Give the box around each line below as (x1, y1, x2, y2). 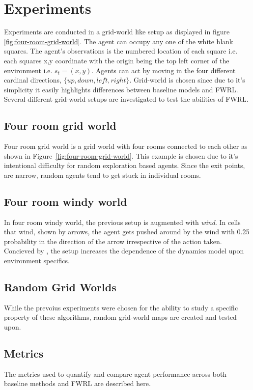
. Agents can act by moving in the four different (91, 65, 236, 75)
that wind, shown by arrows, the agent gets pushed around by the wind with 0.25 (4, 226, 250, 237)
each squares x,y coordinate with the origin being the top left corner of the (4, 55, 229, 65)
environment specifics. (4, 255, 70, 266)
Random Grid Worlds (4, 279, 116, 295)
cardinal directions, (4, 75, 61, 85)
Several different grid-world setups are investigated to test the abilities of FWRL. (4, 94, 249, 104)
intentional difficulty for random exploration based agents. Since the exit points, (4, 160, 245, 170)
